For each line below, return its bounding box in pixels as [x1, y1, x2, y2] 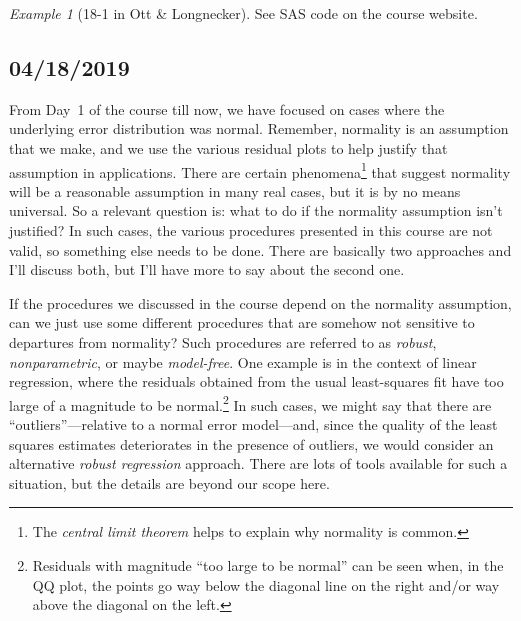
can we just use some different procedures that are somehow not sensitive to [9, 312, 475, 333]
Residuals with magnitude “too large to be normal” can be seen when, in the [32, 554, 504, 575]
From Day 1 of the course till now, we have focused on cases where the [9, 98, 445, 119]
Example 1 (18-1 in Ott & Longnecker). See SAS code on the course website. [9, 3, 478, 23]
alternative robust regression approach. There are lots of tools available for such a [9, 453, 508, 474]
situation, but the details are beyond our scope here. [9, 472, 330, 493]
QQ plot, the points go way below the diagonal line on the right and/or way [32, 574, 500, 595]
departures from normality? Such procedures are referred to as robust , [9, 331, 437, 352]
